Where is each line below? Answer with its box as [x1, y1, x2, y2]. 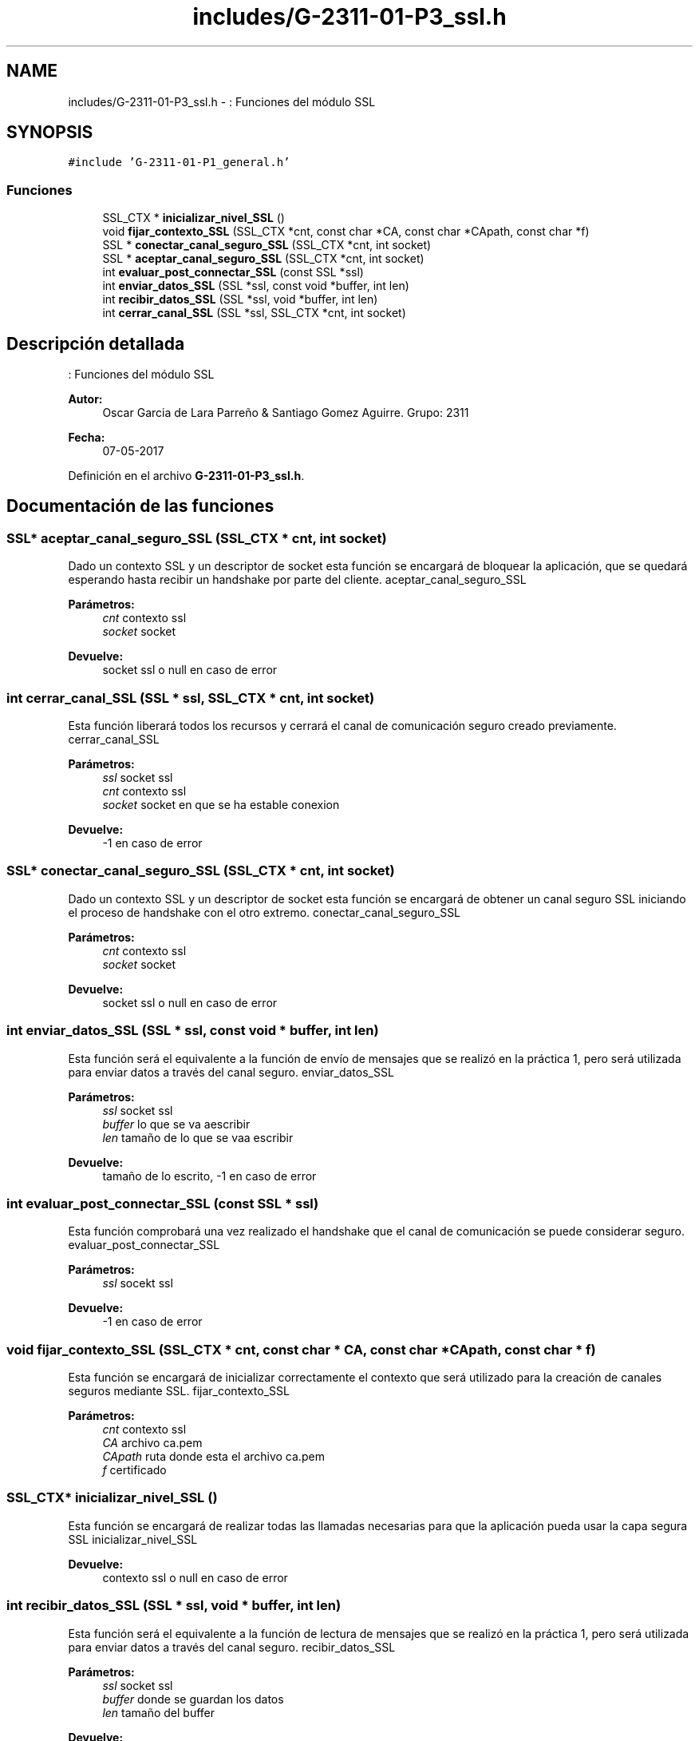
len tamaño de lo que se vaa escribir [102, 1130, 294, 1144]
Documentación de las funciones [6, 496, 274, 517]
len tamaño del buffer [102, 1705, 215, 1719]
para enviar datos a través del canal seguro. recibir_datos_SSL [68, 1640, 396, 1654]
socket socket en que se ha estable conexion [102, 798, 340, 811]
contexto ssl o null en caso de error [102, 1570, 288, 1584]
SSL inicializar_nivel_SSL [68, 1532, 198, 1546]
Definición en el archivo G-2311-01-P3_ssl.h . [68, 469, 305, 483]
